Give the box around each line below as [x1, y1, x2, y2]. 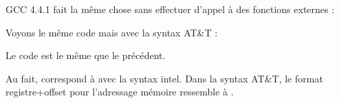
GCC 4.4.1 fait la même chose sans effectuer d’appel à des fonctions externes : [6, 2, 335, 16]
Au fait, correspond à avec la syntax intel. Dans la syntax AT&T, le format [6, 71, 323, 85]
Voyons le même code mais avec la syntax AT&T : [6, 25, 218, 39]
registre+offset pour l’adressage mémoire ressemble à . [6, 84, 234, 99]
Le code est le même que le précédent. [6, 48, 166, 62]
